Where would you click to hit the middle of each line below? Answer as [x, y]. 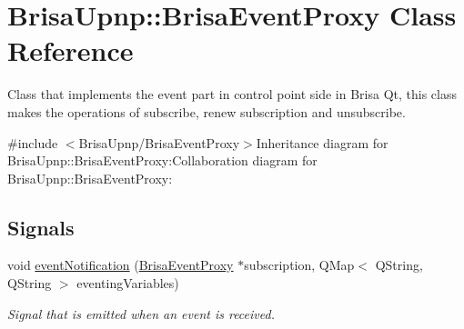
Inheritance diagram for [322, 142]
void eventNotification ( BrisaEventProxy [121, 265]
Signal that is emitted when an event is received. [141, 313]
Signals [41, 227]
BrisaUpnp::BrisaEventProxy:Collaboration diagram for [162, 160]
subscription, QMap [299, 265]
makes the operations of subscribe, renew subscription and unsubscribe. [207, 111]
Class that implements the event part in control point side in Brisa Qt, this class [232, 94]
